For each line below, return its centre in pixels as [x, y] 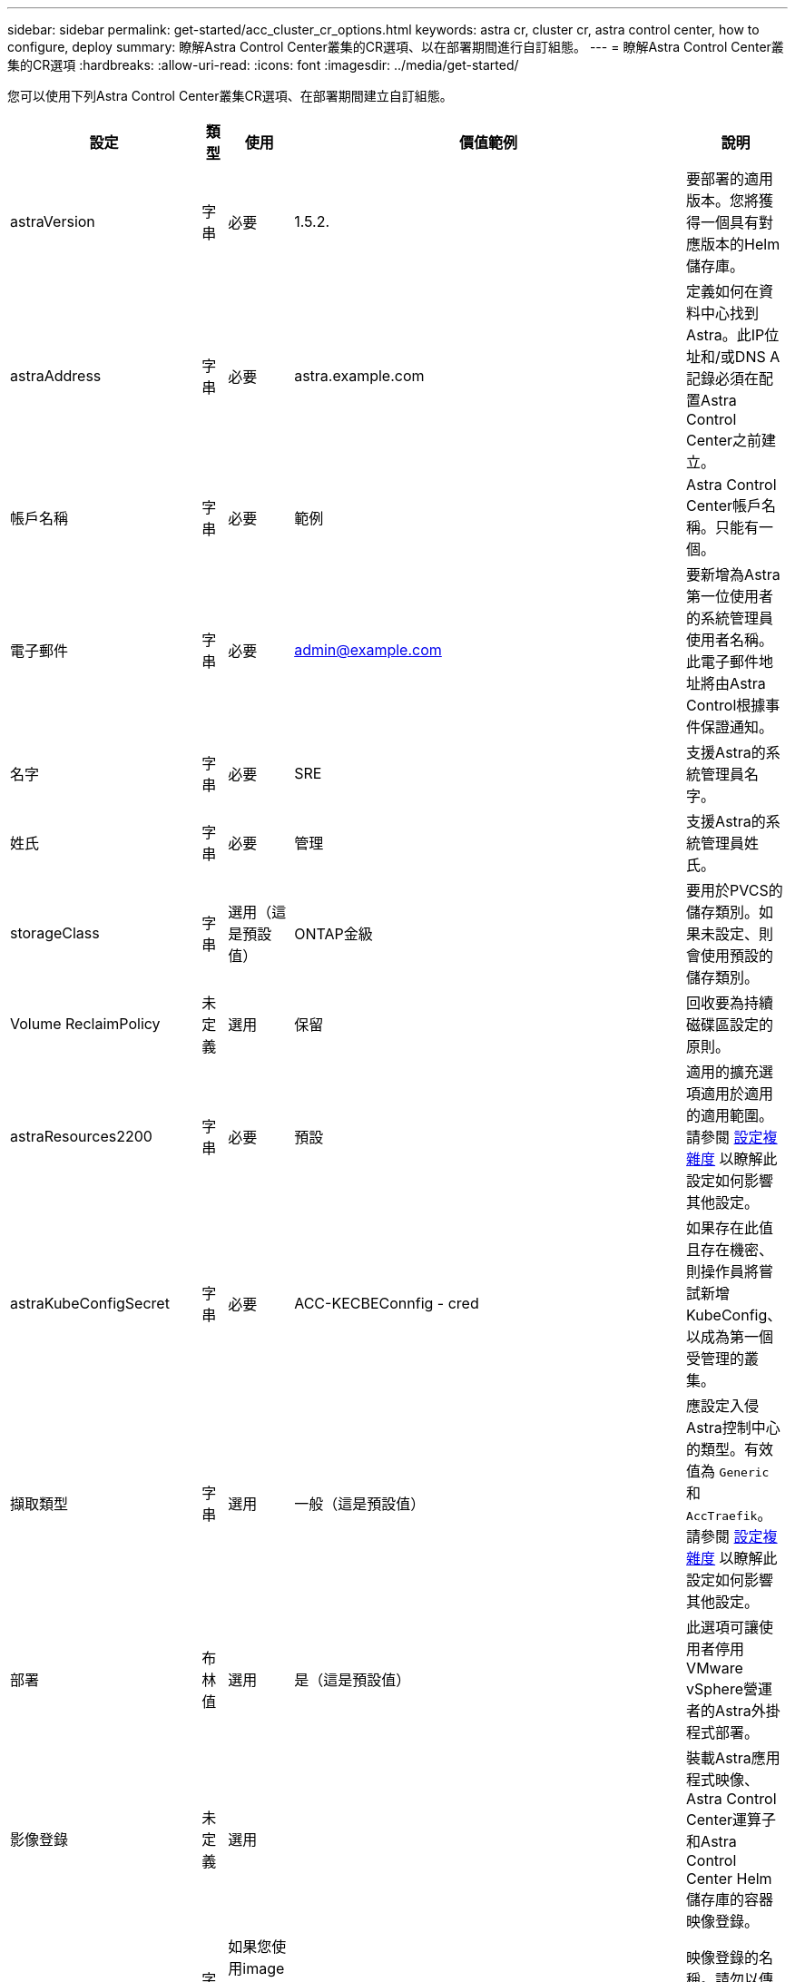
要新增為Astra [733, 574]
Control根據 [726, 705]
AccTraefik [722, 1516]
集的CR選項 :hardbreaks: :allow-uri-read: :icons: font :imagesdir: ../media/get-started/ [263, 65]
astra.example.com [359, 376]
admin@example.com [368, 650]
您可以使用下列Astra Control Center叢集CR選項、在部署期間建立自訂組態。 [230, 96]
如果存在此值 [730, 1228]
